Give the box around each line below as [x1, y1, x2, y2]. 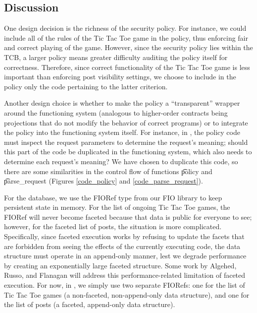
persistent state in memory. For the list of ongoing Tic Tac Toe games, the [4, 202, 230, 212]
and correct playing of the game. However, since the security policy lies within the [4, 42, 253, 53]
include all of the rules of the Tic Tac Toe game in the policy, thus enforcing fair [4, 32, 248, 43]
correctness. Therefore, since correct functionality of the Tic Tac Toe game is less [4, 62, 250, 72]
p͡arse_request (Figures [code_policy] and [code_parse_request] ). [4, 176, 203, 186]
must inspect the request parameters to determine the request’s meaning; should [4, 136, 248, 147]
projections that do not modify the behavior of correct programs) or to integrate [4, 117, 248, 127]
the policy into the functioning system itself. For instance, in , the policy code [4, 127, 240, 137]
